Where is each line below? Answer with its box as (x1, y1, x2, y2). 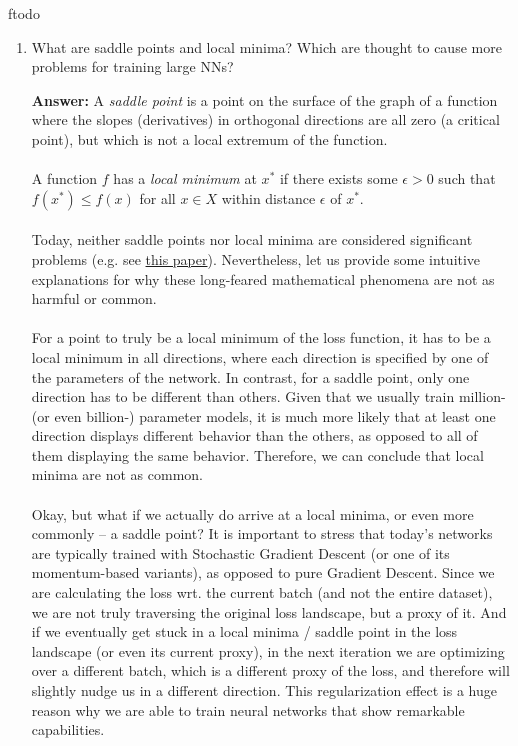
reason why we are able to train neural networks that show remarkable (31, 699, 465, 720)
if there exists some (279, 168, 398, 189)
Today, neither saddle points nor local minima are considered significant (31, 229, 473, 250)
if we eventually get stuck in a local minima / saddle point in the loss (31, 621, 458, 642)
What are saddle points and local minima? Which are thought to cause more (31, 36, 502, 57)
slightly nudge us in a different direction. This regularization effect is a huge (31, 680, 497, 700)
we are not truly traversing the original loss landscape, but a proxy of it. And (31, 601, 507, 622)
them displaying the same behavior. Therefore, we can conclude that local (31, 444, 484, 465)
